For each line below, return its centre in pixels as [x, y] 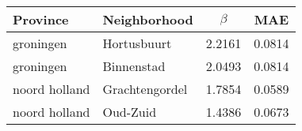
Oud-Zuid [130, 112]
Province [41, 19]
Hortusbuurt [137, 43]
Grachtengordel [145, 89]
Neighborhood [148, 19]
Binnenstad [134, 66]
